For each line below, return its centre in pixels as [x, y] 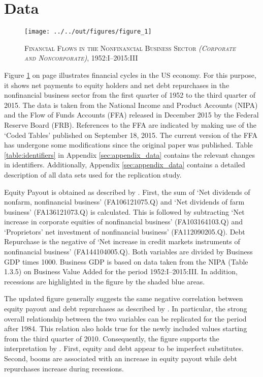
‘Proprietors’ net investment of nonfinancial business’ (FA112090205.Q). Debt [125, 231]
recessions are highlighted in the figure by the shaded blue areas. [105, 281]
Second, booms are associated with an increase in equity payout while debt [121, 358]
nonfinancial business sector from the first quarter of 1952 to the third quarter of [130, 95]
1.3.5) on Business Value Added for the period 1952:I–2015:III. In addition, [121, 271]
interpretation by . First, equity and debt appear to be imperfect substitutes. [124, 348]
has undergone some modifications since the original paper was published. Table [128, 145]
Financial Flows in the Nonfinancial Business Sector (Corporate [130, 48]
